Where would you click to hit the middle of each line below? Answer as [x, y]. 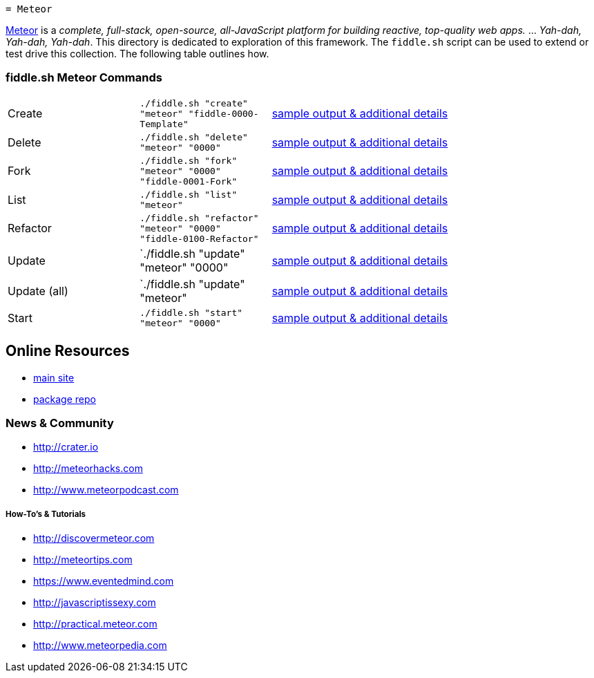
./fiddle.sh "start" [191, 312]
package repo [65, 399]
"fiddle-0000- [223, 113]
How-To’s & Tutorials [46, 514]
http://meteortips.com [83, 560]
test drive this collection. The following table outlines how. [137, 54]
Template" [164, 124]
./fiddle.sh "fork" [189, 160]
